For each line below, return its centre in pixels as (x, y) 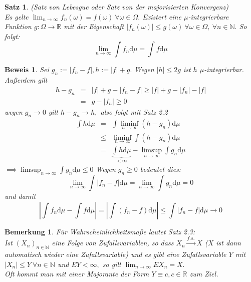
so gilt (112, 264)
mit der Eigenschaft (94, 26)
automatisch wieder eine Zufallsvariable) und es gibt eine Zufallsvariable (115, 254)
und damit (20, 196)
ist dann (228, 243)
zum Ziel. (204, 274)
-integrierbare (208, 16)
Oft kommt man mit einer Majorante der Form (77, 274)
